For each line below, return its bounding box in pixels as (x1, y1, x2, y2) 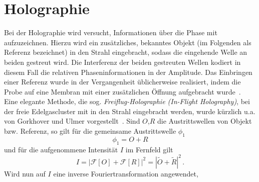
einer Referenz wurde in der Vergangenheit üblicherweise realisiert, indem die (4, 76, 241, 87)
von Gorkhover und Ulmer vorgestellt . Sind (4, 116, 140, 126)
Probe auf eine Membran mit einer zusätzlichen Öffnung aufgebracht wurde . (4, 86, 241, 97)
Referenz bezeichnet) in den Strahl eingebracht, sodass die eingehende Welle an (4, 47, 247, 57)
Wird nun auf (4, 168, 46, 178)
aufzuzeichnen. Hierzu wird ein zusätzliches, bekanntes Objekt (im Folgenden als (4, 37, 251, 47)
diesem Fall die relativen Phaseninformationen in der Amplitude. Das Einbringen (4, 66, 252, 77)
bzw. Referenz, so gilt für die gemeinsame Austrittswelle (4, 126, 176, 136)
